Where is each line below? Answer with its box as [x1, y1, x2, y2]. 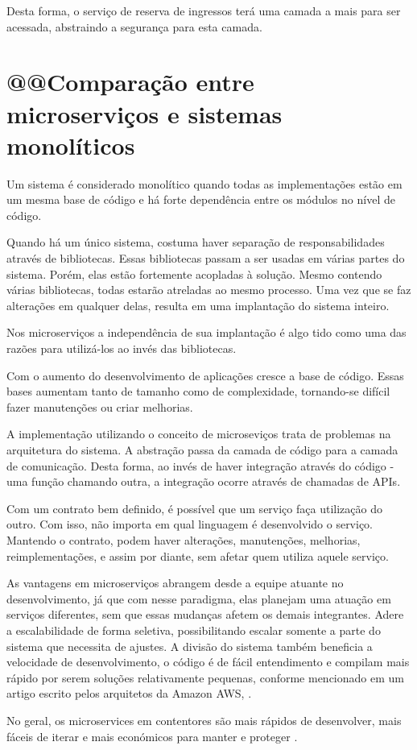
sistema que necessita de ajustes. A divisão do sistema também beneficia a [6, 637, 373, 654]
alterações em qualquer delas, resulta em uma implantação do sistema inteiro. [6, 296, 390, 313]
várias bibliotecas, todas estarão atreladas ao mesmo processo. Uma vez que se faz [6, 281, 411, 298]
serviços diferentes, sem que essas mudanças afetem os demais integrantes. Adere [6, 606, 404, 623]
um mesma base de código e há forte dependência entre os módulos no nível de [6, 191, 395, 208]
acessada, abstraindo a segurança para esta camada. [6, 18, 262, 35]
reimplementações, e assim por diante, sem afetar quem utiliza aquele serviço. [6, 547, 389, 564]
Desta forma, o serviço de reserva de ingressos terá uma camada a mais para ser [6, 2, 401, 19]
